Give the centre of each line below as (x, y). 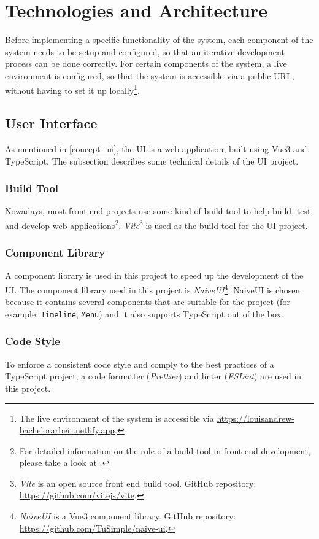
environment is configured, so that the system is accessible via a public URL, (150, 75)
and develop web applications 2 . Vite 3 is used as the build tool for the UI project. (156, 224)
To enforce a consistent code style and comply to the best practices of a (140, 364)
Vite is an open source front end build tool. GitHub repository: (138, 483)
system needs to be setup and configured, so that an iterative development (145, 51)
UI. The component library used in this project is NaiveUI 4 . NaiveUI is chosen (153, 289)
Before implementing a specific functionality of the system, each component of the (159, 40)
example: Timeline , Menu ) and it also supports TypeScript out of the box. (144, 313)
